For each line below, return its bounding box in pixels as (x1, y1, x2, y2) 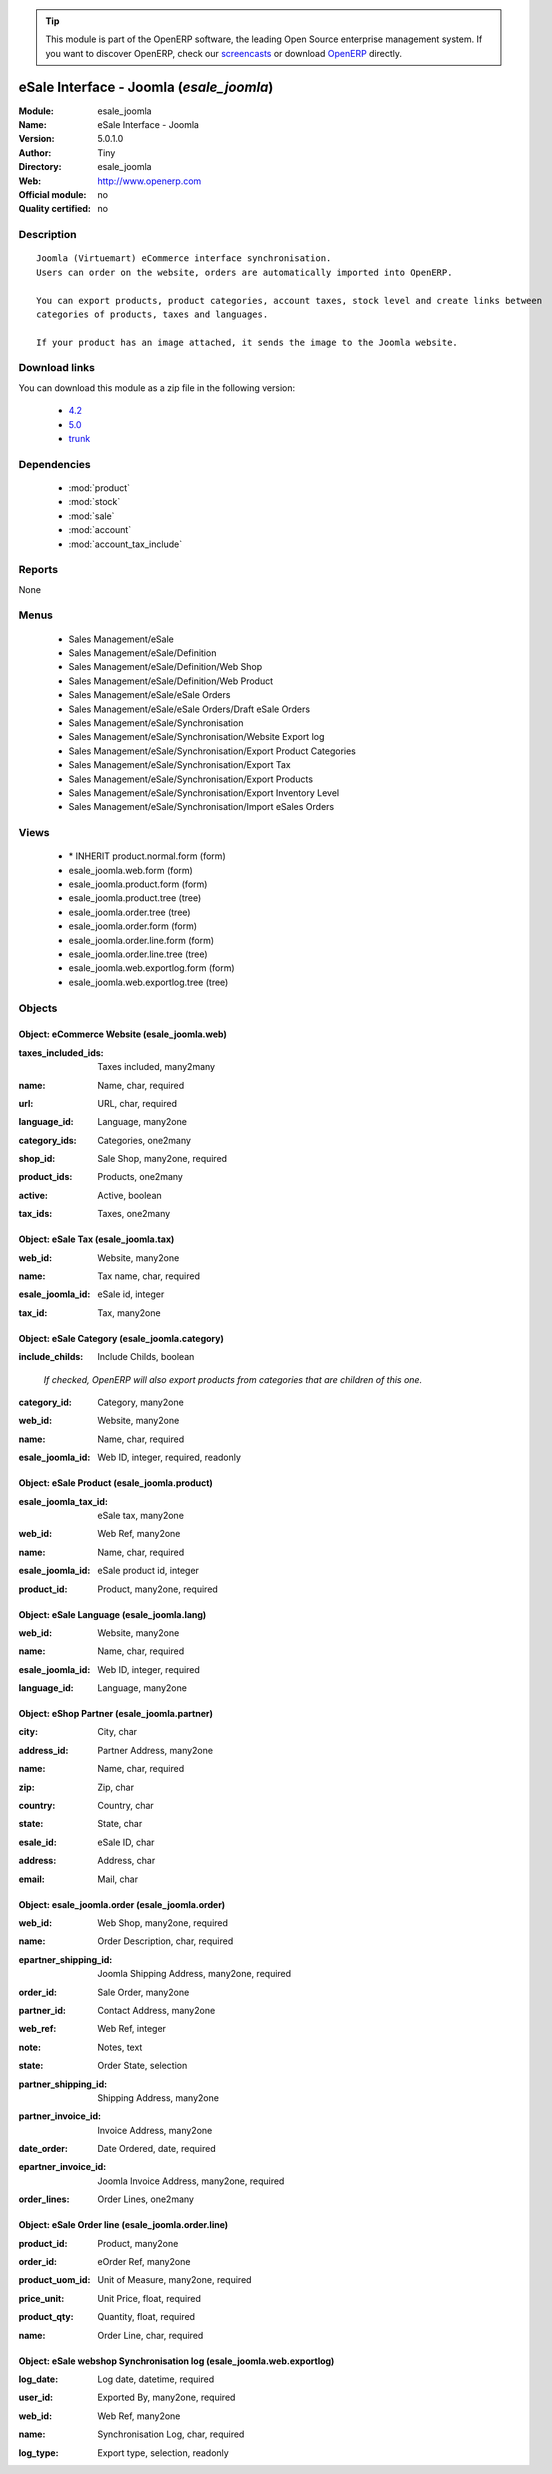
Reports (18, 563, 59, 577)
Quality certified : (18, 203, 92, 215)
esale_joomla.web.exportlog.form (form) (68, 962, 235, 974)
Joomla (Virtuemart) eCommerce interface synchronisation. (36, 253, 332, 264)
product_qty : (18, 2311, 74, 2323)
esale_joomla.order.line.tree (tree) (68, 948, 209, 960)
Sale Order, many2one (97, 1986, 190, 1998)
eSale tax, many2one (97, 1509, 185, 1521)
